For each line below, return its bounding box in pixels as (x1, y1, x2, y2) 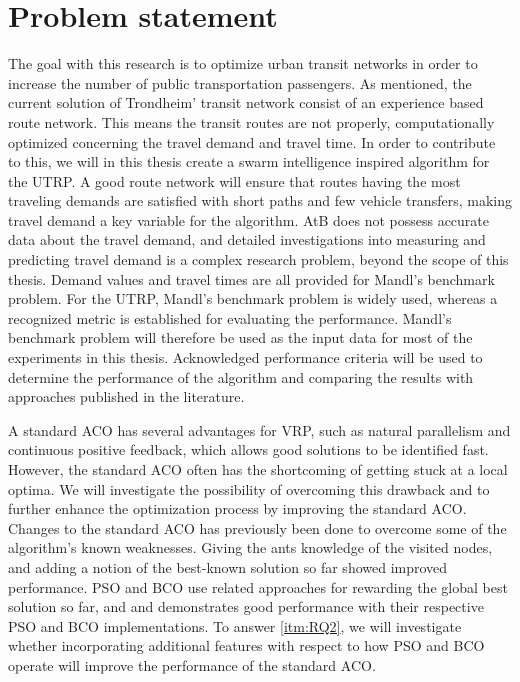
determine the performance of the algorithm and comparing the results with (8, 366, 474, 387)
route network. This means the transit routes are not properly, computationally (8, 111, 495, 132)
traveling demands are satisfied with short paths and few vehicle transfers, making (8, 190, 512, 211)
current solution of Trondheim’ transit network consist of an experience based (8, 92, 484, 113)
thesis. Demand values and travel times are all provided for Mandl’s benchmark (8, 268, 495, 289)
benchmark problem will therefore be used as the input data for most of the (8, 327, 473, 348)
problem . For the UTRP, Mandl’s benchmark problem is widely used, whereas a (8, 288, 498, 309)
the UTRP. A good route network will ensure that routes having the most (8, 170, 461, 191)
